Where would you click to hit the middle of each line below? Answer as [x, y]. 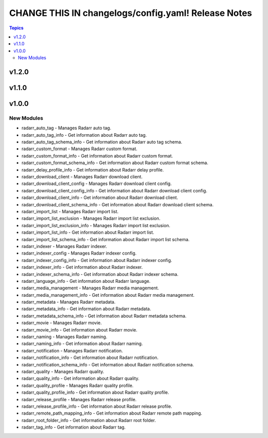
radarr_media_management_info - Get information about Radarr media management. [108, 295]
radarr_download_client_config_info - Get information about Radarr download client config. [114, 190]
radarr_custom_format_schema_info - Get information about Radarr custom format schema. [115, 163]
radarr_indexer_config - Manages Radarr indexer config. [79, 253]
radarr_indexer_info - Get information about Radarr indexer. [82, 267]
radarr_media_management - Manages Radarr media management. [90, 288]
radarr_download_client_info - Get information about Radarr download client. [100, 198]
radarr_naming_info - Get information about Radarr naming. [82, 344]
